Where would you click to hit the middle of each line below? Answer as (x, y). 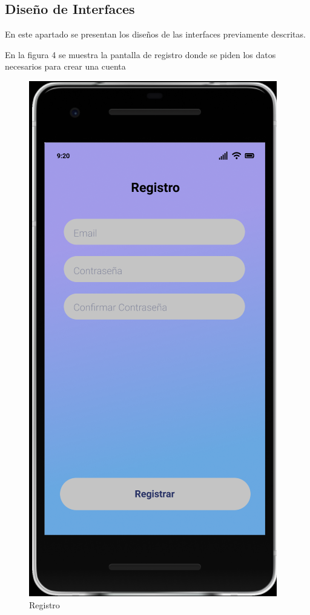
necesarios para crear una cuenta (65, 66)
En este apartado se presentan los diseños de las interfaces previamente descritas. (155, 34)
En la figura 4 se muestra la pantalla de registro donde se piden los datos (140, 54)
